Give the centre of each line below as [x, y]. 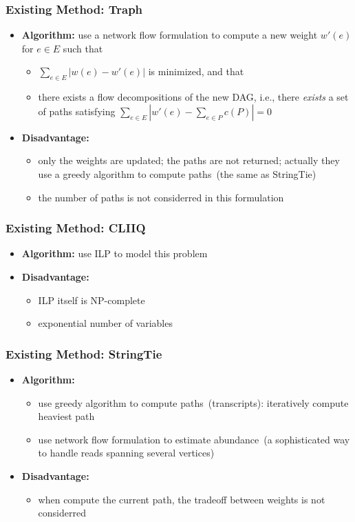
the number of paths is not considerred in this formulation [161, 197]
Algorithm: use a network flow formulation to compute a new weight [170, 35]
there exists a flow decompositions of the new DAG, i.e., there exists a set [193, 97]
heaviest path [66, 416]
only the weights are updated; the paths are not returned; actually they [189, 160]
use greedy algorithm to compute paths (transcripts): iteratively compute [193, 402]
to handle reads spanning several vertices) [126, 453]
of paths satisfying [77, 111]
